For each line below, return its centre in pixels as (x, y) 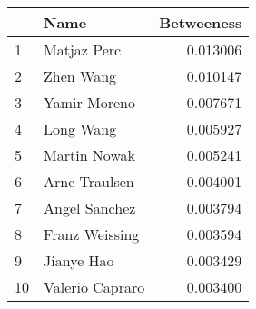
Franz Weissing (92, 234)
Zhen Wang (80, 76)
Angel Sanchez (90, 208)
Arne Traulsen (89, 181)
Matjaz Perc (83, 50)
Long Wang (80, 129)
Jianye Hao (79, 260)
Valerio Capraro (94, 287)
